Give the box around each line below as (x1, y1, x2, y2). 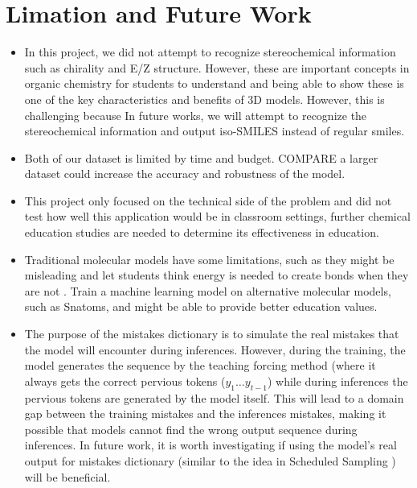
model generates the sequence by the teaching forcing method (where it (24, 357, 376, 374)
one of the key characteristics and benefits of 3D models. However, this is (24, 90, 385, 107)
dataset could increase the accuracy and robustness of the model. (24, 165, 345, 182)
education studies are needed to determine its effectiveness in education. (24, 224, 379, 241)
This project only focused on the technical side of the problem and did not (24, 192, 392, 209)
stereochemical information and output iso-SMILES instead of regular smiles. (24, 122, 405, 139)
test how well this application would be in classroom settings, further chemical (24, 208, 411, 225)
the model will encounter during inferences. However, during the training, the (24, 341, 406, 358)
